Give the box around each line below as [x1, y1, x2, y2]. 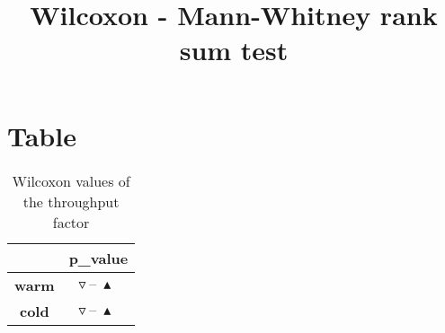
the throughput [22, 190, 120, 212]
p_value [68, 247, 129, 268]
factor [52, 211, 90, 232]
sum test [179, 31, 289, 68]
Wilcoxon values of [12, 170, 130, 191]
